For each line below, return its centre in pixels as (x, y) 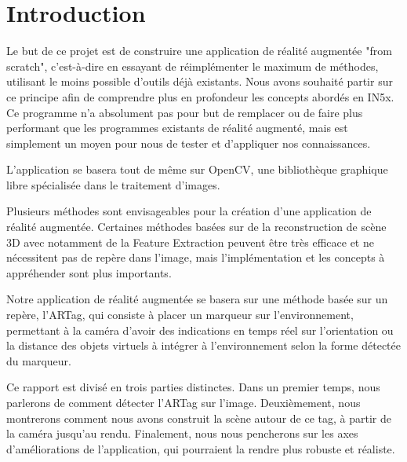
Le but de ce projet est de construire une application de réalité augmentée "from (199, 51)
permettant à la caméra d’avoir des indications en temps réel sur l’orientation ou (200, 330)
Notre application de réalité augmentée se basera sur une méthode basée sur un (197, 299)
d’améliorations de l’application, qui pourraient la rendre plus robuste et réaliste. (201, 448)
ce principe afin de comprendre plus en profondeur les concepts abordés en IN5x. (200, 96)
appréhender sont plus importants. (89, 272)
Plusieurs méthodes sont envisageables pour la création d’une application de (189, 211)
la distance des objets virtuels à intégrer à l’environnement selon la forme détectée (203, 345)
